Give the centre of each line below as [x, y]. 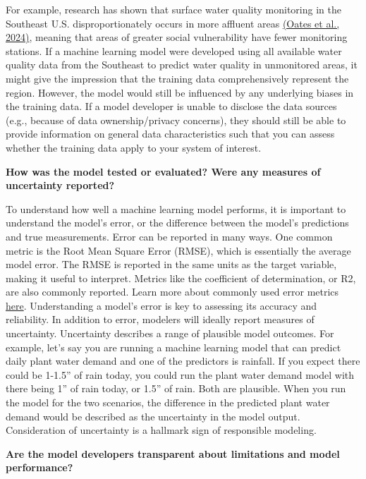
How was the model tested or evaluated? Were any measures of [163, 171]
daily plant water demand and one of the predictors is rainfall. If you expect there [183, 361]
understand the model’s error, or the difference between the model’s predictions [177, 223]
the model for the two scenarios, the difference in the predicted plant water [168, 402]
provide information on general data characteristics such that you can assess [170, 134]
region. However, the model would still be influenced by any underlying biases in [180, 92]
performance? [39, 467]
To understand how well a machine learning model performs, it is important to [176, 208]
